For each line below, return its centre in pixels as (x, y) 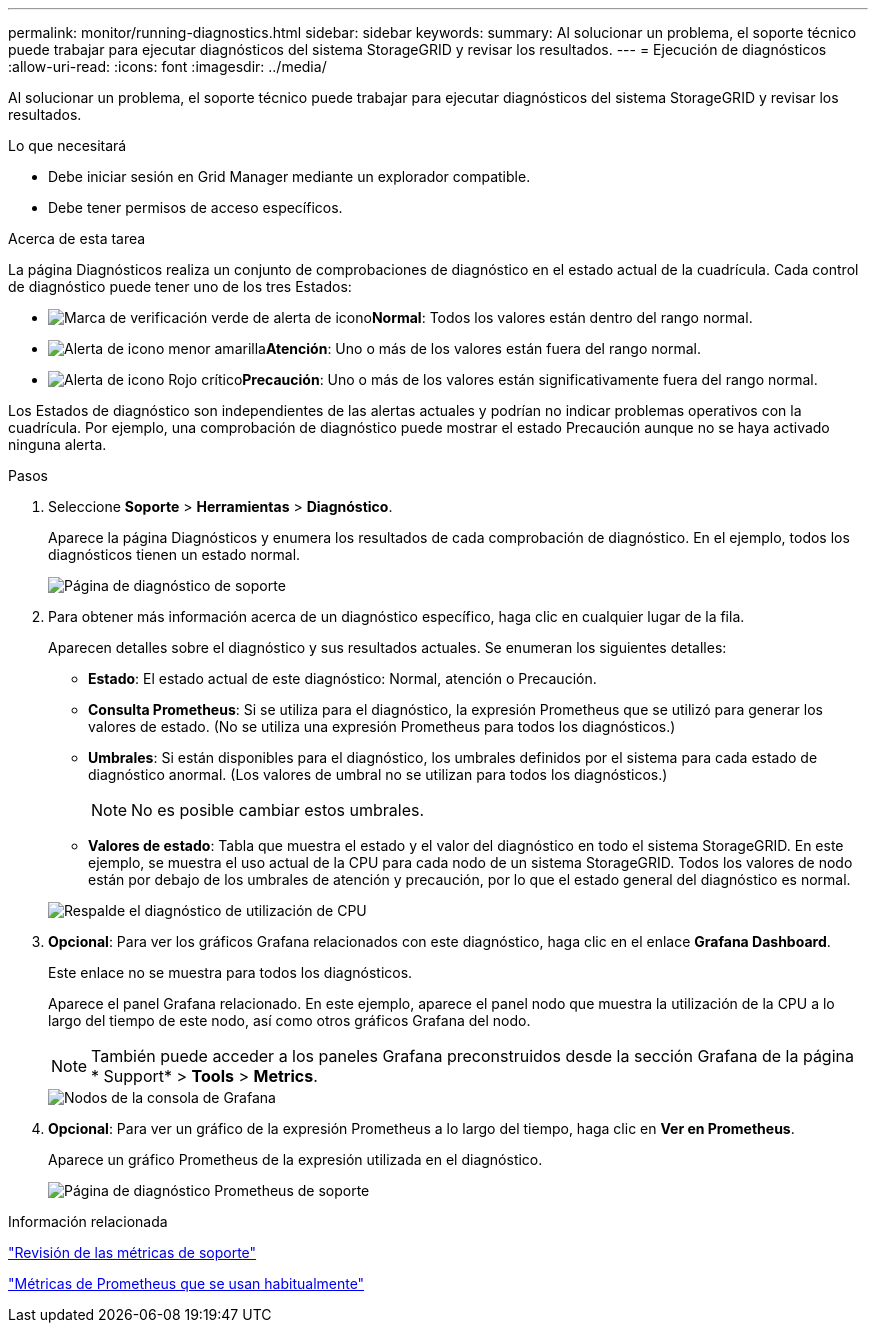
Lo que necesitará (67, 145)
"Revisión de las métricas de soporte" (132, 1252)
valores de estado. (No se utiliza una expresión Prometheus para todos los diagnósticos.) (382, 726)
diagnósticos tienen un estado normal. (174, 554)
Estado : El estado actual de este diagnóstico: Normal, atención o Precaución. (342, 678)
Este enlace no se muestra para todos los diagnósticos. (230, 972)
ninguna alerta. (57, 444)
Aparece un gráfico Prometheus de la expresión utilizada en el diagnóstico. (295, 1159)
